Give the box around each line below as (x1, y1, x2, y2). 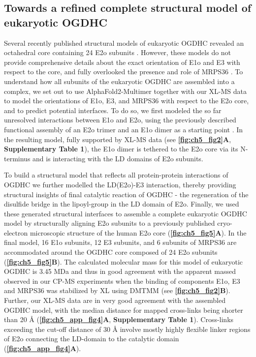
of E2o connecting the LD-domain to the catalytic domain (4, 333, 179, 344)
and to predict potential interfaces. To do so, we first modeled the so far (4, 105, 222, 115)
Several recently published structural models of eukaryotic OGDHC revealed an (4, 37, 244, 48)
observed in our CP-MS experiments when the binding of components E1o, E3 (4, 275, 240, 286)
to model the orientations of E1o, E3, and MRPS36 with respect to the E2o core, (4, 95, 249, 106)
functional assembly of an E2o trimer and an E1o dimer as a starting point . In (4, 124, 243, 134)
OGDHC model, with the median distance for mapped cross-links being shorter (4, 304, 243, 315)
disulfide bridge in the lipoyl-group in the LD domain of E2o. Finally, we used (4, 199, 239, 209)
